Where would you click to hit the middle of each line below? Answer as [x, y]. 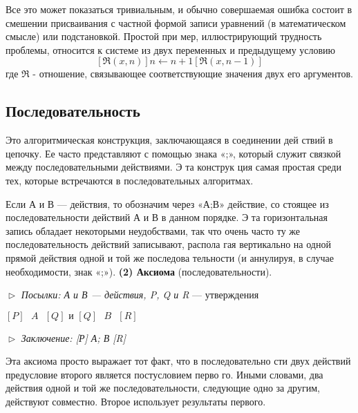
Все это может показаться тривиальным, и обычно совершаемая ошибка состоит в [179, 9]
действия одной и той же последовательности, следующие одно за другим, [163, 388]
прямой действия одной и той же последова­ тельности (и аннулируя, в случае [170, 257]
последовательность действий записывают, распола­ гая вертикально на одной [168, 244]
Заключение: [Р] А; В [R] [74, 337]
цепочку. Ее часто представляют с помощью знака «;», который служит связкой [173, 153]
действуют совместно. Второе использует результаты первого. [136, 402]
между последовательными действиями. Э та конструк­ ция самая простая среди [173, 167]
